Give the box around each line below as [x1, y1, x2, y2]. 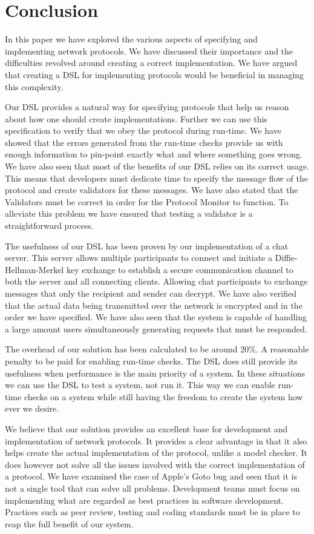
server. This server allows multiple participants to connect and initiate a [5, 251, 272, 264]
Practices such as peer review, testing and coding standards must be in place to [5, 506, 300, 518]
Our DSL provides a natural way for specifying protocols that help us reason [5, 101, 289, 113]
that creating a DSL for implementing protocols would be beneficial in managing [5, 68, 304, 81]
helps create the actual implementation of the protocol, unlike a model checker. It [5, 446, 307, 459]
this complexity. [5, 80, 64, 93]
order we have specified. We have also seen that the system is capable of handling [5, 311, 307, 323]
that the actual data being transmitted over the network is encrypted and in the [5, 298, 303, 311]
